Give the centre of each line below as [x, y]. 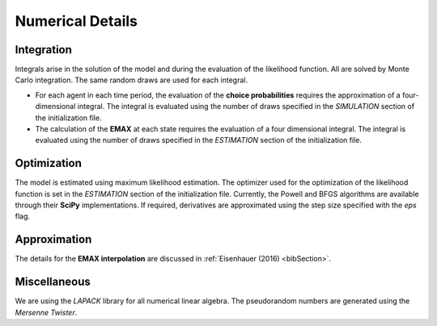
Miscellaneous [53, 282]
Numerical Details [76, 21]
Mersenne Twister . [46, 312]
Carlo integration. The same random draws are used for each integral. [132, 80]
